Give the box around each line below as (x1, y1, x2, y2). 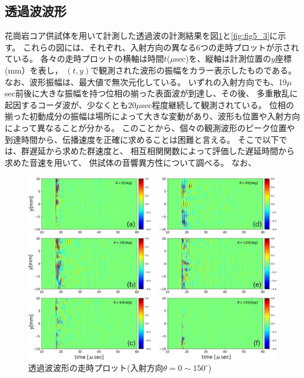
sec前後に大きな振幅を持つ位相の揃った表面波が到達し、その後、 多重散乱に (5, 87, 298, 99)
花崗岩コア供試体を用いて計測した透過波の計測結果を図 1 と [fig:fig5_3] (5, 29, 270, 42)
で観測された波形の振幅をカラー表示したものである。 (91, 63, 296, 76)
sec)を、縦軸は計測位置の (175, 52, 272, 65)
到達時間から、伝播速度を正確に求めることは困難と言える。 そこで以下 (5, 133, 279, 145)
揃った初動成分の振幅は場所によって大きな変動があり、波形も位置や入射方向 (5, 110, 300, 122)
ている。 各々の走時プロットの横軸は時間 (5, 52, 164, 65)
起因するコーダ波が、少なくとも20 (5, 98, 136, 111)
